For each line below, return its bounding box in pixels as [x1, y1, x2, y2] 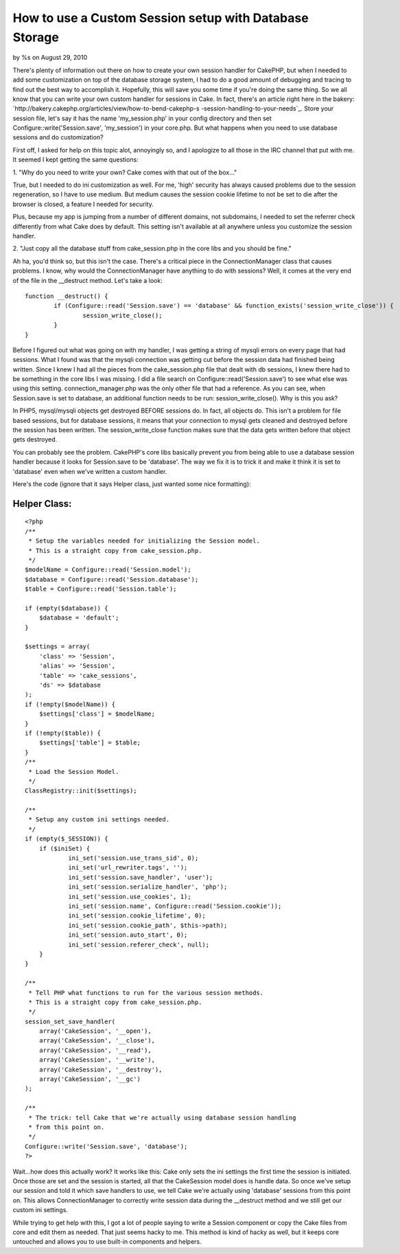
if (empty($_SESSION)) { [25, 835, 108, 843]
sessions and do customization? [12, 133, 104, 141]
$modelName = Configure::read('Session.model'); [25, 566, 191, 573]
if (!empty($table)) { [25, 729, 102, 737]
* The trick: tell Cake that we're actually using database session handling [28, 1113, 296, 1121]
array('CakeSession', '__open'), [38, 1027, 152, 1035]
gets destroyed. [12, 435, 58, 444]
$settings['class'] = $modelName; [38, 710, 156, 718]
